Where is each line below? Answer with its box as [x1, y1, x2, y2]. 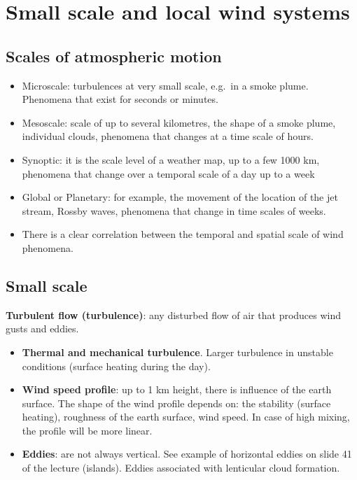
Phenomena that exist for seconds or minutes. [22, 92, 218, 106]
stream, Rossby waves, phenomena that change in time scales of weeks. [22, 203, 326, 218]
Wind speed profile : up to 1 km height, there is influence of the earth [22, 382, 332, 397]
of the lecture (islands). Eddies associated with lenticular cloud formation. [22, 460, 340, 475]
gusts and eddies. [6, 321, 79, 336]
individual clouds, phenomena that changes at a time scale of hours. [22, 129, 314, 143]
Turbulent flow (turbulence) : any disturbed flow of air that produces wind [6, 307, 342, 322]
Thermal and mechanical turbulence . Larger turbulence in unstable [22, 344, 333, 359]
